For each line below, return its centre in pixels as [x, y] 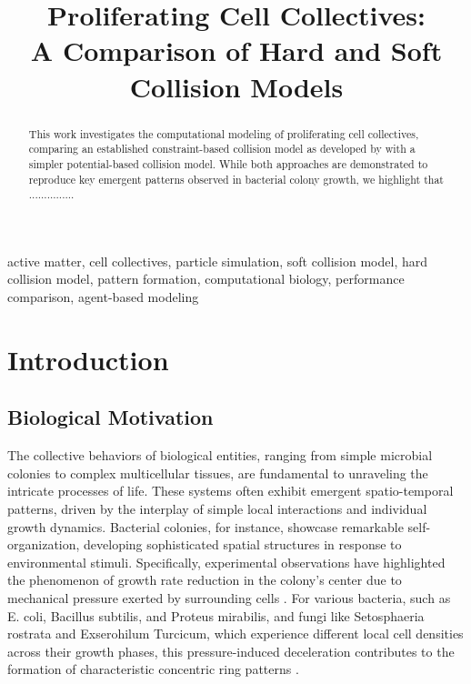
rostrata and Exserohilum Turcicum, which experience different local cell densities [235, 634]
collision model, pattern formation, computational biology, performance [206, 279]
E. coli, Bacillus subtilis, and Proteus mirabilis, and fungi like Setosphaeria [216, 615]
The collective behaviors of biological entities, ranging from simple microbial [220, 455]
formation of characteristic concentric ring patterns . [153, 669]
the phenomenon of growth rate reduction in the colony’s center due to [205, 580]
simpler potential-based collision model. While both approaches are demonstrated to [228, 163]
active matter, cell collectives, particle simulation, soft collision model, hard [218, 261]
